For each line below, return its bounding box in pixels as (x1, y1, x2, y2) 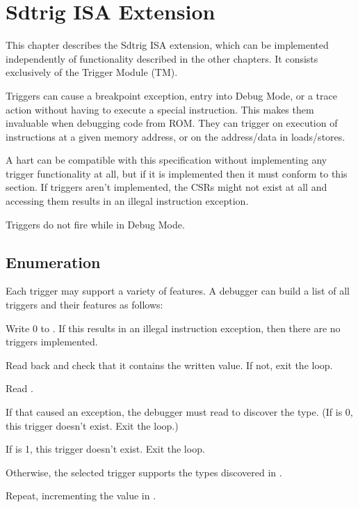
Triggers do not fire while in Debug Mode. (6, 217, 185, 231)
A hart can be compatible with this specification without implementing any (6, 153, 327, 167)
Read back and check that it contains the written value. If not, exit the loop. (6, 357, 333, 372)
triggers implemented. (6, 334, 98, 349)
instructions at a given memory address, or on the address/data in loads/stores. (6, 129, 345, 143)
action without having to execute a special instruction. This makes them (6, 102, 314, 116)
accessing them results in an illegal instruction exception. (6, 194, 249, 208)
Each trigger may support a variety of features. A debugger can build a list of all (6, 283, 350, 298)
